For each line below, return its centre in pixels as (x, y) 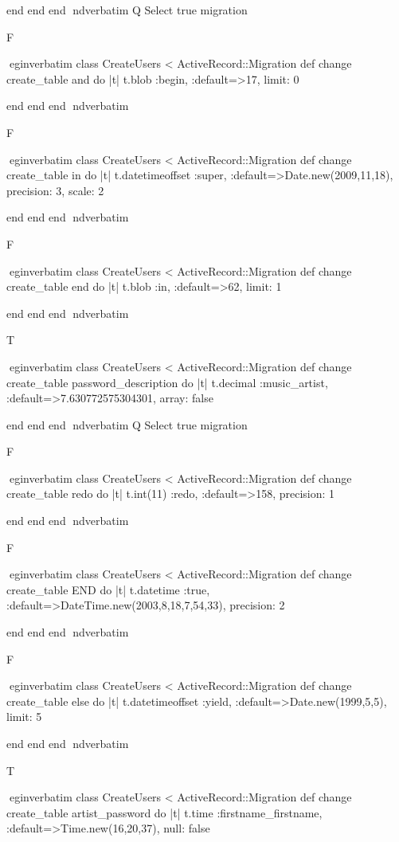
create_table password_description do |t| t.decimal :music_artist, (167, 382)
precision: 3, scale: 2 (55, 190)
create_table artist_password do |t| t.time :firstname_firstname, (164, 812)
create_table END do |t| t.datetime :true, (108, 589)
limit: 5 (24, 717)
